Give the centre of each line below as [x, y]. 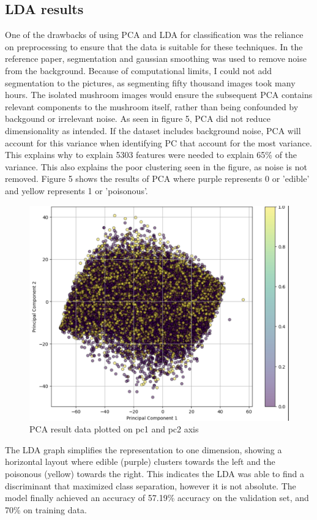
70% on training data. [46, 509]
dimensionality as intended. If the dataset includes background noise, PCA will [153, 130]
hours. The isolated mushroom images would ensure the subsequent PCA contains [159, 95]
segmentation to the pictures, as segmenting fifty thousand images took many [150, 82]
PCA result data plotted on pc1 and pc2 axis [114, 429]
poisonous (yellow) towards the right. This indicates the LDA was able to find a [155, 474]
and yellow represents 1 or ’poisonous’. [76, 190]
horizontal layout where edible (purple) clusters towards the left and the [140, 462]
